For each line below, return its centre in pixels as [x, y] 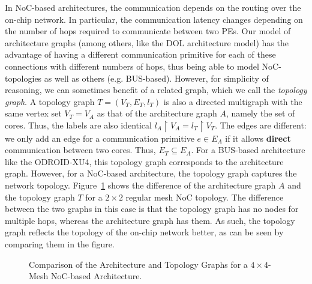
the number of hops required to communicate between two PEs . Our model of [148, 31]
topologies [23, 78]
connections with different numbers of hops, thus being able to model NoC [142, 66]
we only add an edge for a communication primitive [100, 138]
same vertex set [33, 113]
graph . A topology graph [50, 101]
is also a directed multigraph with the [233, 101]
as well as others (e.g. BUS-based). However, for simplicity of [156, 78]
